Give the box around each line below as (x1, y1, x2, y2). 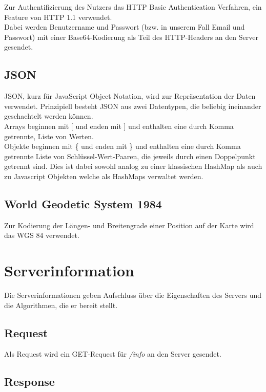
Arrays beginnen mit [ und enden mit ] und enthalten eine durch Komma (4, 120, 234, 131)
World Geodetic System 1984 (4, 195, 162, 211)
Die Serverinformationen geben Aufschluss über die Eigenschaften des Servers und (4, 290, 261, 300)
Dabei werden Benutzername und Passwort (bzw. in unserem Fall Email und (4, 21, 245, 32)
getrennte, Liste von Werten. (4, 130, 94, 141)
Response (4, 374, 55, 389)
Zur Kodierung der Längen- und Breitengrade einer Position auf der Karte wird (4, 220, 254, 230)
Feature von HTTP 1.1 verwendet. (4, 11, 112, 22)
